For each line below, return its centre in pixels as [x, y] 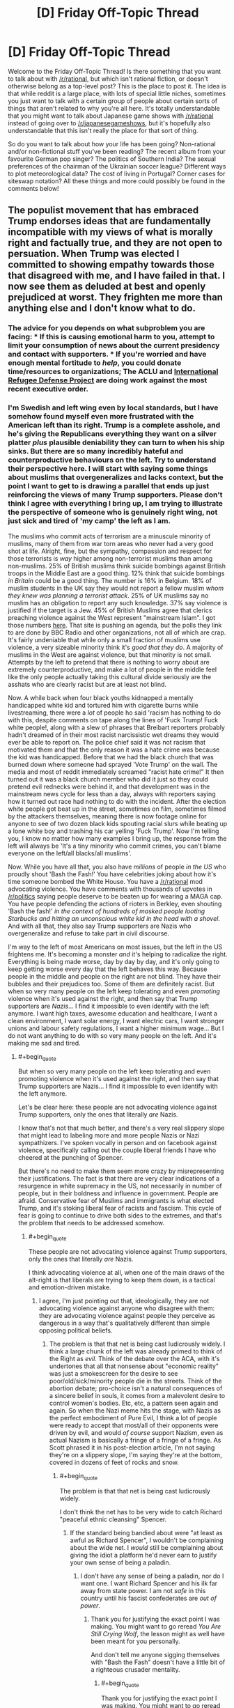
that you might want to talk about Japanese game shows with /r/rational [111, 116]
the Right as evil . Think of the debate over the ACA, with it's [134, 1359]
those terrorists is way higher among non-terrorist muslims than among [110, 558]
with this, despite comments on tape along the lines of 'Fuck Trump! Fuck [113, 720]
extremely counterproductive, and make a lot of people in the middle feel [112, 669]
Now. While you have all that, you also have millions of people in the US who [117, 867]
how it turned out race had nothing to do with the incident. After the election [117, 801]
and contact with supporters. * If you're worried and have [107, 355]
